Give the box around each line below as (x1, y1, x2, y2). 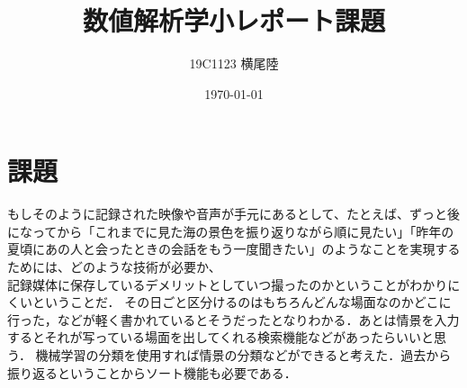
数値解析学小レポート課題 (82, 2, 385, 39)
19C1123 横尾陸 (189, 54, 279, 73)
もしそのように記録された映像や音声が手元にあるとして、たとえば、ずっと (7, 204, 447, 223)
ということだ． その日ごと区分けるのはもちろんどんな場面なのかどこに (31, 293, 452, 311)
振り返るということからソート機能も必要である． (7, 363, 297, 382)
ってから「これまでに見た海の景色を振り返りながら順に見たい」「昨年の (31, 221, 454, 240)
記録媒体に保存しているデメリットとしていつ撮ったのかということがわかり (7, 275, 448, 293)
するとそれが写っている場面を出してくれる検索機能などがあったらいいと (7, 328, 435, 347)
